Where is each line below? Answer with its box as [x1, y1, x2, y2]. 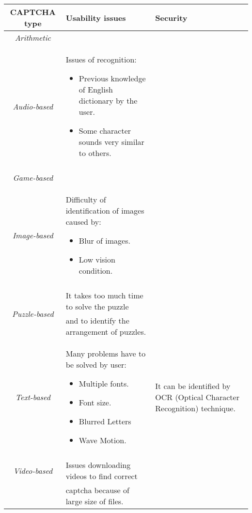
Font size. [79, 397, 111, 408]
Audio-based [13, 100, 53, 112]
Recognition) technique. [155, 402, 236, 414]
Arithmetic [15, 32, 51, 43]
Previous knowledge [79, 73, 146, 84]
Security [155, 12, 188, 23]
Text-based [15, 391, 50, 403]
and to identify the [65, 315, 129, 326]
